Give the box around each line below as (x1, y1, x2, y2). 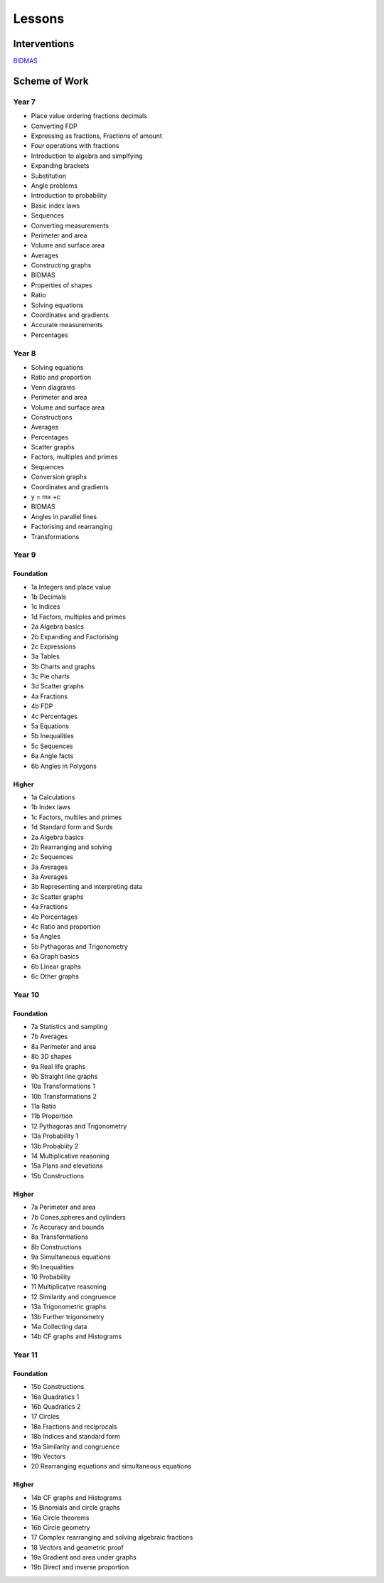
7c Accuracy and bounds (31, 1222, 105, 1231)
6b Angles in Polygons (31, 762, 97, 770)
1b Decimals (31, 592, 67, 601)
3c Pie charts (31, 672, 70, 681)
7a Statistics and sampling (31, 1022, 108, 1030)
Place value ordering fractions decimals (31, 112, 147, 120)
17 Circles (31, 1412, 60, 1421)
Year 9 (13, 550, 36, 560)
